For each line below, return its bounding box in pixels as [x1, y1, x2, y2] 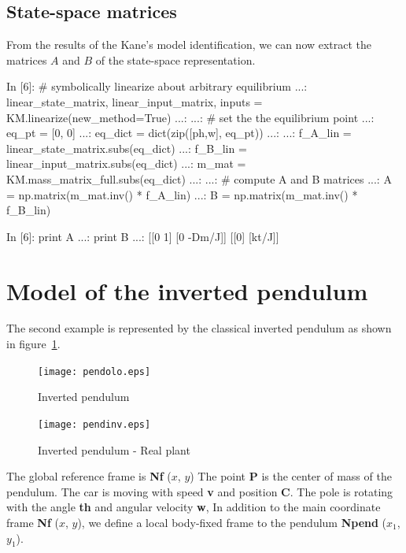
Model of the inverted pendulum [6, 274, 368, 306]
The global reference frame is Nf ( [6, 468, 172, 484]
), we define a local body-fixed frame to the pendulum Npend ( [77, 514, 387, 530]
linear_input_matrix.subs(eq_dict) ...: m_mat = [6, 155, 246, 172]
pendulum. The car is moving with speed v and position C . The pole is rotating [6, 483, 393, 499]
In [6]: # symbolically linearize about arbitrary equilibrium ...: [6, 78, 308, 95]
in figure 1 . [6, 336, 61, 352]
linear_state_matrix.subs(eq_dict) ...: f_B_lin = [6, 139, 247, 156]
